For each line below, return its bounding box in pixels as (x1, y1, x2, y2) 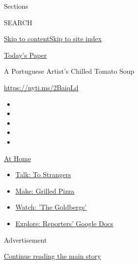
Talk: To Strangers (15, 169, 71, 180)
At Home (4, 153, 31, 163)
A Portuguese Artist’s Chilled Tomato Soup (4, 66, 135, 76)
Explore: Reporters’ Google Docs (15, 218, 114, 228)
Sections (4, 1, 28, 11)
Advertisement (4, 234, 47, 245)
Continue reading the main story (4, 251, 101, 261)
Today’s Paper (4, 49, 47, 60)
